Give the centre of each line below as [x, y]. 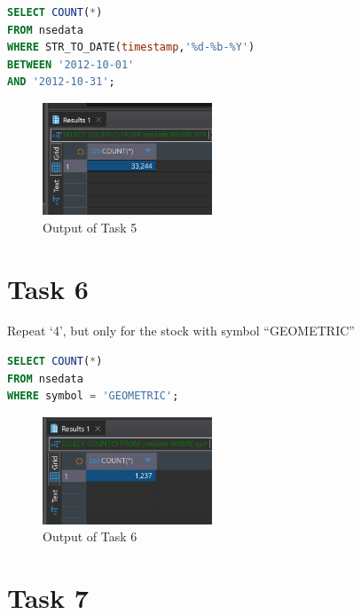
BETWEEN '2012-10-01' [71, 64]
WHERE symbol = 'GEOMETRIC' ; [93, 396]
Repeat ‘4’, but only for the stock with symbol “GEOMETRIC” [181, 331]
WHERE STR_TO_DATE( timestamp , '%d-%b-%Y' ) [131, 47]
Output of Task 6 [90, 536]
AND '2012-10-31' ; [61, 82]
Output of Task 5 [90, 227]
